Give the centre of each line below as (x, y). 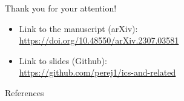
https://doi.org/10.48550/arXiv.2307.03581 (99, 40)
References (25, 92)
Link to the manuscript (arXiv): (78, 28)
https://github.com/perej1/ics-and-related (97, 72)
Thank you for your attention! (61, 8)
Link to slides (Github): (63, 60)
